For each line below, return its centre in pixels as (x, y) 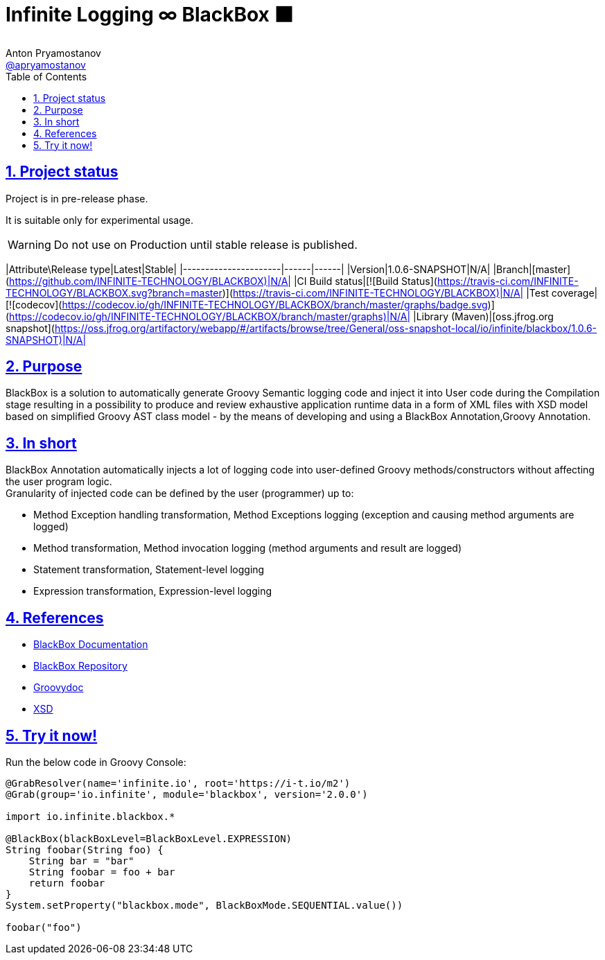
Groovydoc (59, 688)
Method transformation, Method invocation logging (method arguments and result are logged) (248, 548)
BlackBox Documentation (91, 645)
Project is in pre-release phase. (77, 198)
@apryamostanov (46, 64)
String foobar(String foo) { (85, 849)
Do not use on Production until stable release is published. (205, 244)
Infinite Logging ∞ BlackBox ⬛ (150, 15)
